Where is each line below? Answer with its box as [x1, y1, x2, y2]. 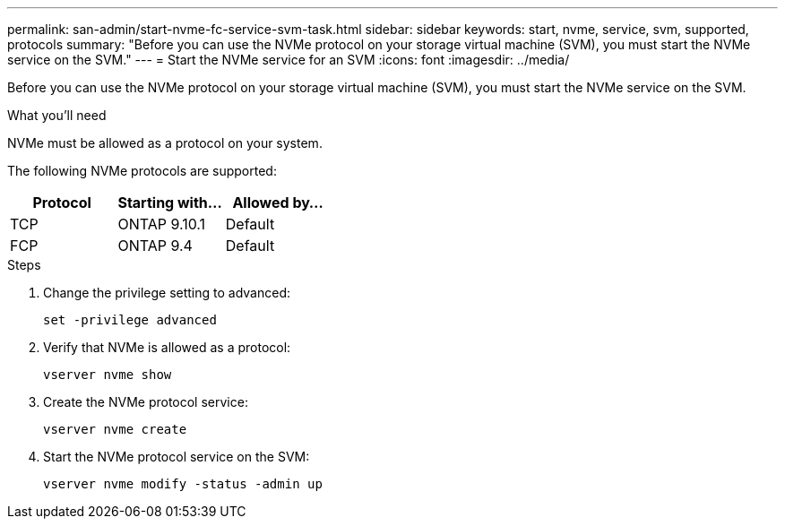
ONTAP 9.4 [117, 237, 193, 254]
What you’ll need [7, 108, 107, 123]
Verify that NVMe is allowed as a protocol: [43, 340, 291, 355]
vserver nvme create [43, 422, 187, 436]
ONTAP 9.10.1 [117, 215, 206, 233]
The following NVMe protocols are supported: [7, 163, 277, 178]
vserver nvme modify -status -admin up [43, 477, 323, 491]
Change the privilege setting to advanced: [43, 285, 291, 300]
